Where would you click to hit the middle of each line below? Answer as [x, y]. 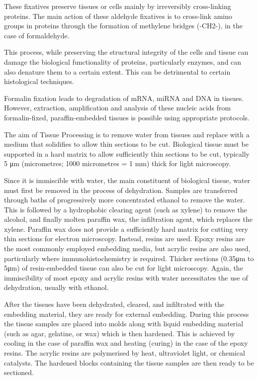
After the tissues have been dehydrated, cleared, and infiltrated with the [114, 304]
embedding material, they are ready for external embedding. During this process [127, 314]
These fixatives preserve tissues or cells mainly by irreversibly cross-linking [118, 6]
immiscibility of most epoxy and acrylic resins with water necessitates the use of [126, 277]
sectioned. [19, 372]
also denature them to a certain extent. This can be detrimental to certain [117, 71]
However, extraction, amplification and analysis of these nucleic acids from [118, 108]
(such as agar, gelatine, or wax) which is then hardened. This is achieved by [120, 333]
